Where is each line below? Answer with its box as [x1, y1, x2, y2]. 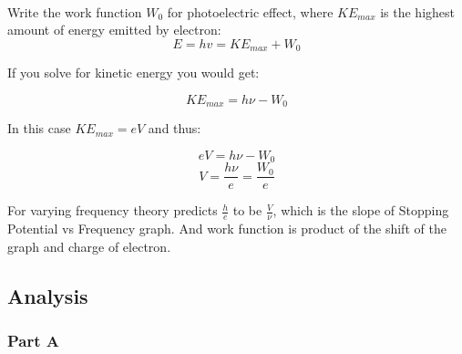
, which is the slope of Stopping [272, 201, 449, 220]
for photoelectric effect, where [167, 2, 334, 21]
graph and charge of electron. [7, 236, 171, 255]
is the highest [380, 2, 455, 21]
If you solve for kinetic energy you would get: [7, 63, 260, 82]
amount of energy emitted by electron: [7, 20, 221, 39]
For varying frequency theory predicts [7, 201, 218, 220]
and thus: [148, 119, 201, 138]
